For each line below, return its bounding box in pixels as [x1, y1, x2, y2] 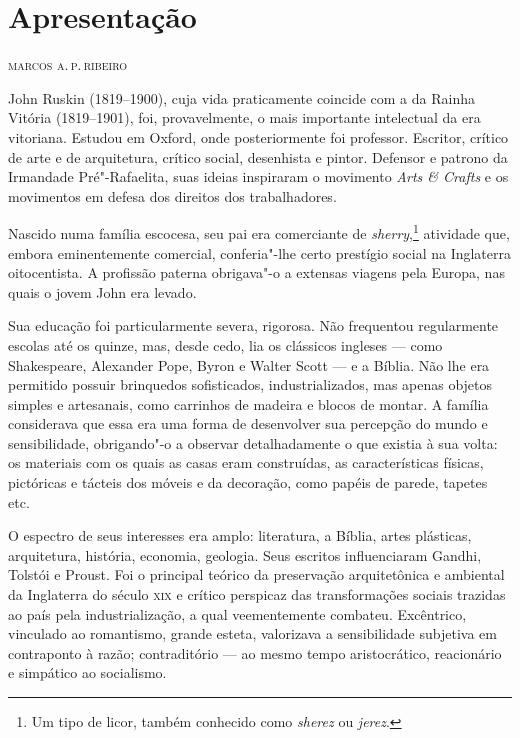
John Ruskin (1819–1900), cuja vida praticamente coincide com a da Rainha [8, 87, 475, 108]
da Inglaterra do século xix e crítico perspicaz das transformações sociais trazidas [8, 584, 506, 605]
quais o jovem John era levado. [8, 281, 197, 302]
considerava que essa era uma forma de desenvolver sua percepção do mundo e [8, 413, 488, 434]
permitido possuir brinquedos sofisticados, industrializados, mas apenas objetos [8, 374, 493, 395]
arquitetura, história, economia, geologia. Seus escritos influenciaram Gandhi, [8, 544, 482, 565]
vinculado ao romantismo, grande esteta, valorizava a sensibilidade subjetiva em [8, 623, 497, 644]
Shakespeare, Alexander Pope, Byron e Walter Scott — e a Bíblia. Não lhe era [8, 354, 490, 375]
